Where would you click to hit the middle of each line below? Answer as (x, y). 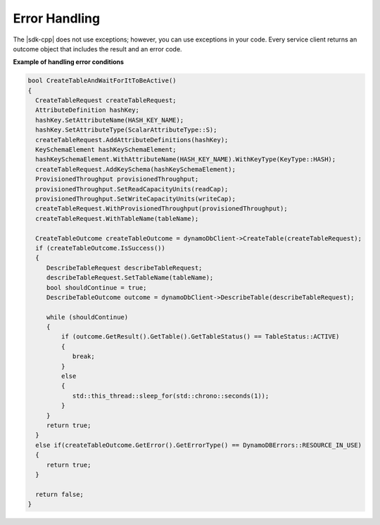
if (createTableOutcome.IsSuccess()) (100, 248)
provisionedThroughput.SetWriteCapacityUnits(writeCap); (135, 199)
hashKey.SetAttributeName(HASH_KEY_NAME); (110, 120)
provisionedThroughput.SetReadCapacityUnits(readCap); (132, 189)
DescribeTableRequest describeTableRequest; (124, 268)
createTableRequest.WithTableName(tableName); (117, 219)
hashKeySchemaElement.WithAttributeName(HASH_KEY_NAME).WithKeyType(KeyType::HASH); (186, 159)
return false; (60, 494)
